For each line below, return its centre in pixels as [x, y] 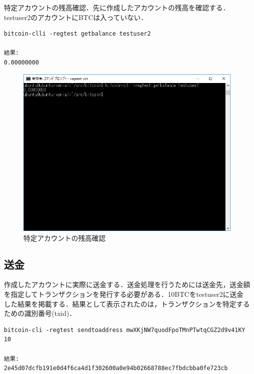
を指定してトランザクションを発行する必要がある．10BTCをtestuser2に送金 [124, 294]
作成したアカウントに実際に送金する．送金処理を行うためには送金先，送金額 [127, 284]
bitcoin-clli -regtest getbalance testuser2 [77, 34]
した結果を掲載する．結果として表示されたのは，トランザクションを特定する [127, 303]
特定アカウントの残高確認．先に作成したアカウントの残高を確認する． [117, 7]
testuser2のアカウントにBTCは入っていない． [76, 17]
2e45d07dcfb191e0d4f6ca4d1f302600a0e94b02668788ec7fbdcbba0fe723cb [116, 368]
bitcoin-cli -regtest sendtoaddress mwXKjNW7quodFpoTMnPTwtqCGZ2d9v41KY [125, 330]
